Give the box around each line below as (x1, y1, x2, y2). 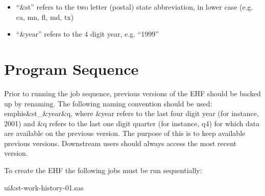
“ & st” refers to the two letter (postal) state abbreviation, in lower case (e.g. (16, 2, 253, 12)
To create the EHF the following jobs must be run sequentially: (4, 165, 202, 176)
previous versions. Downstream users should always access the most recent (4, 137, 236, 148)
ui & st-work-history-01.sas (4, 182, 84, 192)
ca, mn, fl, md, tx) (16, 11, 74, 22)
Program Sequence (4, 58, 139, 79)
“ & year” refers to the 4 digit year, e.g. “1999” (16, 29, 159, 39)
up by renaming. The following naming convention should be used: (4, 98, 212, 108)
